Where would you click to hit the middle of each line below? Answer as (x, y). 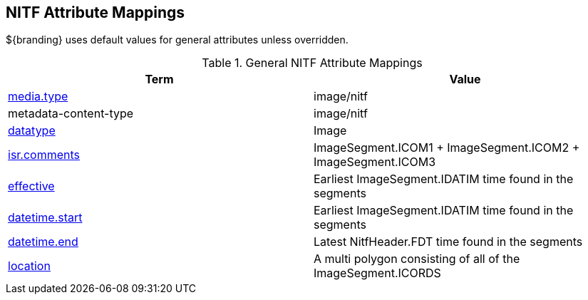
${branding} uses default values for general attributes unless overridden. (177, 40)
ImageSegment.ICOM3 (375, 162)
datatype (32, 131)
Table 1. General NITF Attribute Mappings (312, 63)
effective (31, 186)
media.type (38, 97)
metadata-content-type (71, 114)
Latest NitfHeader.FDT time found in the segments (448, 242)
